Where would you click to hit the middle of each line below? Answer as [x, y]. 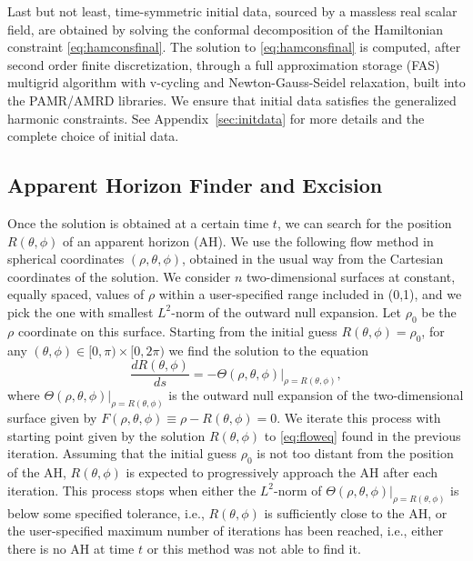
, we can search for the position [364, 222]
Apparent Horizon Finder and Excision [195, 185]
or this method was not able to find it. [254, 548]
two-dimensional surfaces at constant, [351, 276]
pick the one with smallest [81, 311]
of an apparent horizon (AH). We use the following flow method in [248, 240]
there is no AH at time [71, 548]
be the [439, 311]
